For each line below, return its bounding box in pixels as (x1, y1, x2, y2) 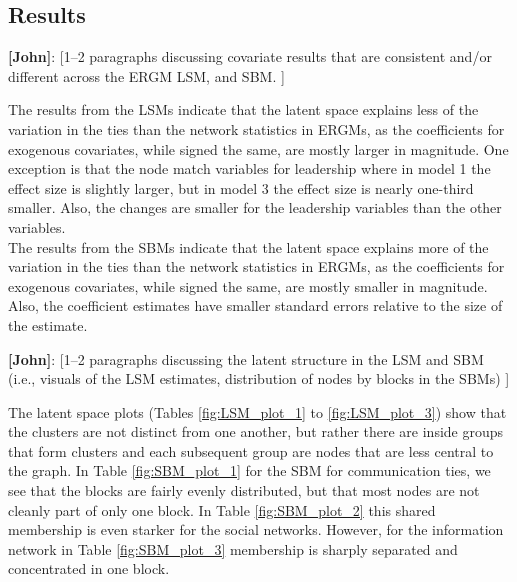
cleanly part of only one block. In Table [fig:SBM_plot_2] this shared (8, 499, 436, 520)
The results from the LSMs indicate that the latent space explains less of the (8, 99, 479, 120)
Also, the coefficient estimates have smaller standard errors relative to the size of (8, 295, 503, 316)
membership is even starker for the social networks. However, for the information (8, 519, 504, 540)
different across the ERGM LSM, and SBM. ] (8, 65, 285, 86)
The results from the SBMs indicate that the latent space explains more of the (8, 236, 489, 257)
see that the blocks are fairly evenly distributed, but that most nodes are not (8, 480, 480, 501)
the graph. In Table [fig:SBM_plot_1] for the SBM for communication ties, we (8, 460, 491, 481)
